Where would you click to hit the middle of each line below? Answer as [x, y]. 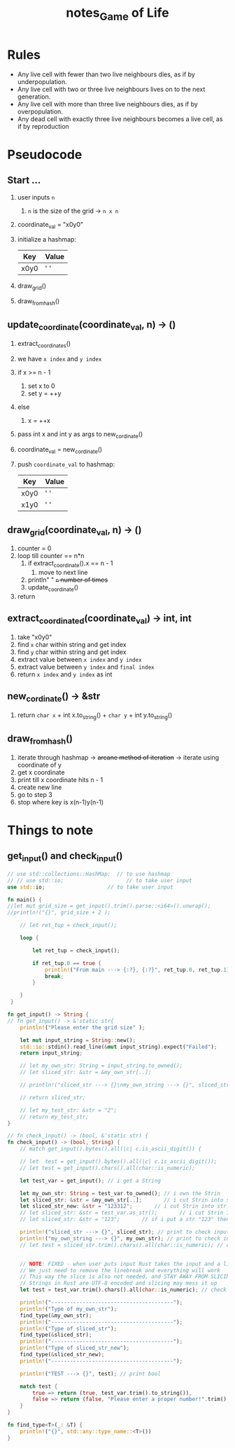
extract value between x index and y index [79, 659]
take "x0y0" [35, 637]
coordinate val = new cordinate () [60, 450]
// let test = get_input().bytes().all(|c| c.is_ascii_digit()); [119, 1162]
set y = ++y [44, 393]
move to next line [63, 573]
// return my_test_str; [55, 1117]
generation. [34, 97]
